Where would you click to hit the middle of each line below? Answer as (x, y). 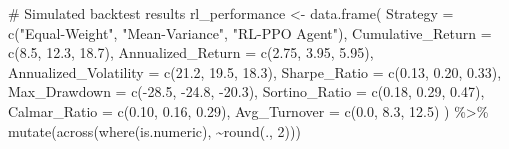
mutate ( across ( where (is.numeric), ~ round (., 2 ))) (154, 130)
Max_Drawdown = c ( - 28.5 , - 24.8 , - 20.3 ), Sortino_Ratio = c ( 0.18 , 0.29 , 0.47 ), (246, 91)
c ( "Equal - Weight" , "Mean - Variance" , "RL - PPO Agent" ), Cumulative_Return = (250, 32)
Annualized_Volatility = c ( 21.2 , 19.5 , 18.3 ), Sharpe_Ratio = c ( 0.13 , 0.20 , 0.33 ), (255, 71)
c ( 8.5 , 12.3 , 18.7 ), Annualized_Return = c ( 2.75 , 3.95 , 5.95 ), (191, 52)
